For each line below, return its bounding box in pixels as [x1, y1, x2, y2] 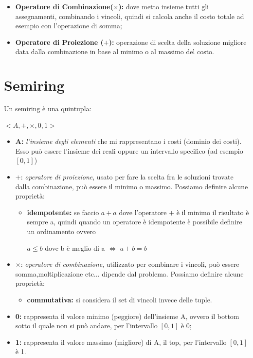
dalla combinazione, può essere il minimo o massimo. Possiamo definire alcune [15, 181, 248, 191]
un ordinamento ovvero [27, 226, 96, 237]
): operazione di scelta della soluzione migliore [108, 37, 247, 47]
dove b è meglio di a [45, 242, 105, 253]
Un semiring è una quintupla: [4, 103, 91, 114]
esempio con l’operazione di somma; [15, 20, 122, 31]
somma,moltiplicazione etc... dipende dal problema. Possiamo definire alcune [15, 268, 244, 278]
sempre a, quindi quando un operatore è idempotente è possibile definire [27, 217, 242, 227]
